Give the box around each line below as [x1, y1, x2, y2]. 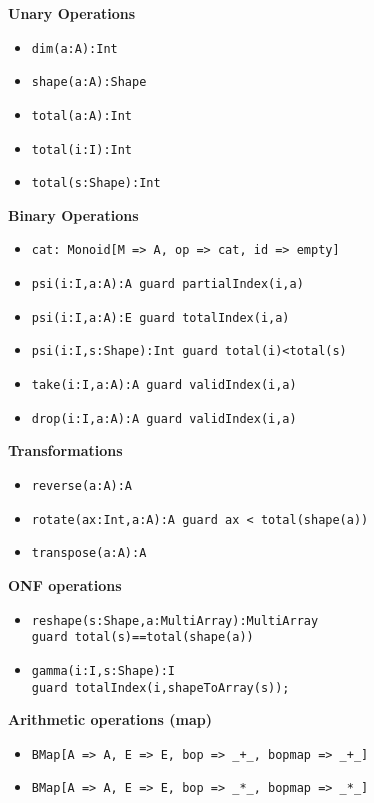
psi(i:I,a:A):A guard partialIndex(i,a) [31, 277, 304, 292]
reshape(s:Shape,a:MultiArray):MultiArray [31, 613, 319, 628]
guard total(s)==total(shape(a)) [31, 630, 254, 645]
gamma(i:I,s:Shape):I [31, 663, 175, 678]
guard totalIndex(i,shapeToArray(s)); [31, 680, 290, 695]
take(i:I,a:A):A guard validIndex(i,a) [31, 378, 297, 393]
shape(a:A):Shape [31, 75, 147, 90]
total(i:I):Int [31, 142, 133, 157]
